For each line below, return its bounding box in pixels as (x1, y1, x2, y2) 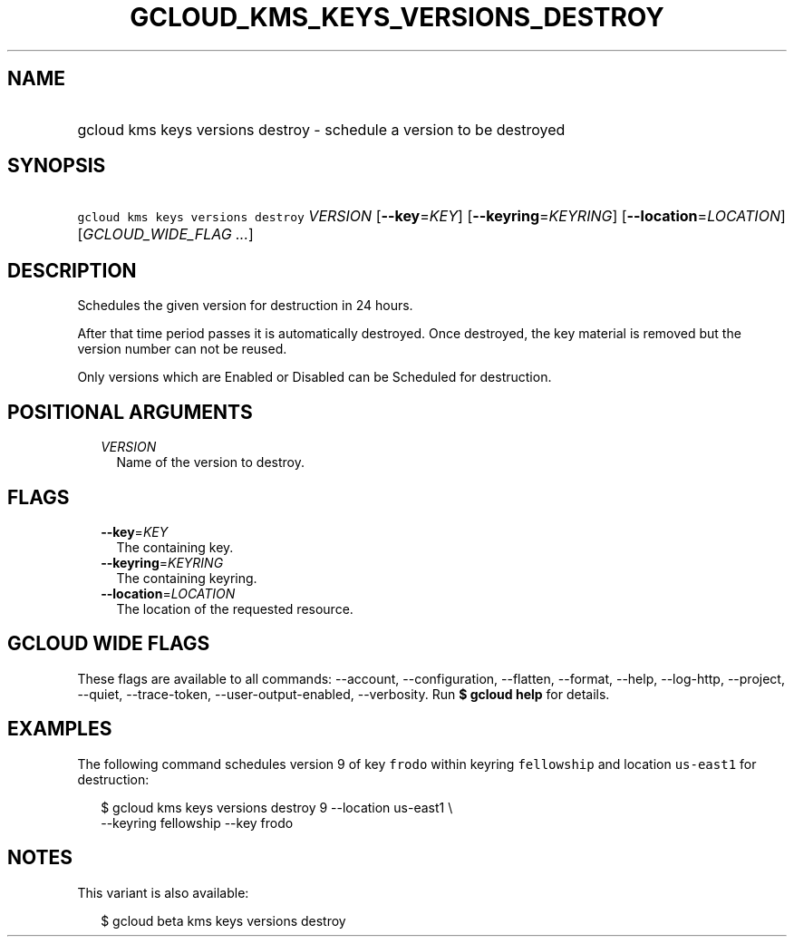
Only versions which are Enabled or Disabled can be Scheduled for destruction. (77, 369, 552, 385)
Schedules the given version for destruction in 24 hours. (77, 297, 413, 314)
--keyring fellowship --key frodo (101, 814, 294, 831)
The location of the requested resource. (116, 600, 353, 617)
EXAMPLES (7, 717, 112, 741)
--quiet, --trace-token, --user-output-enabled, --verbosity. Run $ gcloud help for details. (77, 686, 610, 702)
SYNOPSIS (7, 154, 106, 178)
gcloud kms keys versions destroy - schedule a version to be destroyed (77, 120, 566, 139)
